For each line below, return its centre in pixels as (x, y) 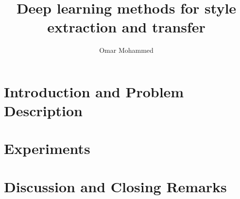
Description (43, 111)
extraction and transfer (126, 27)
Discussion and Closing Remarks (115, 186)
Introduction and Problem (94, 91)
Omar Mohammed (126, 50)
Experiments (47, 148)
